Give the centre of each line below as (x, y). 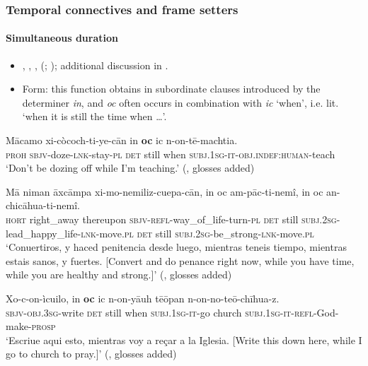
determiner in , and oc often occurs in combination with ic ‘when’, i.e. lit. (180, 102)
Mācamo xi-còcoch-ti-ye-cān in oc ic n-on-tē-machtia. (122, 140)
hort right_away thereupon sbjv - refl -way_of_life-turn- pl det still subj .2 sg (171, 219)
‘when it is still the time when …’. (94, 116)
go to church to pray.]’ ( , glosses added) (91, 354)
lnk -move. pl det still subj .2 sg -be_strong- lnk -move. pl (197, 233)
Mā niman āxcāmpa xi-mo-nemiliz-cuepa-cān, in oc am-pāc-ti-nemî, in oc (165, 191)
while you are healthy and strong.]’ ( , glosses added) (119, 274)
